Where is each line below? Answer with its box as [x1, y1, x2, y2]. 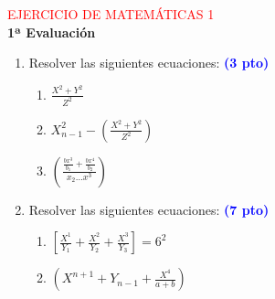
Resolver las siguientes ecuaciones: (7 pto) [28, 199, 270, 219]
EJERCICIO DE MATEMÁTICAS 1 [7, 5, 215, 23]
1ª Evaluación [7, 22, 96, 41]
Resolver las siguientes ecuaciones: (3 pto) [28, 53, 270, 72]
